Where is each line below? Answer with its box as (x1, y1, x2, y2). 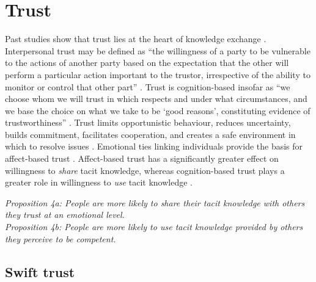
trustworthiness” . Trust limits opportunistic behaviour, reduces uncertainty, (5, 116, 291, 129)
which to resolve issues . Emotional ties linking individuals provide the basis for (5, 140, 303, 153)
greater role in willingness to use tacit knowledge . (5, 176, 193, 189)
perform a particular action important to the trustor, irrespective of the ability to (5, 68, 310, 81)
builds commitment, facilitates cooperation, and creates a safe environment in (5, 128, 296, 140)
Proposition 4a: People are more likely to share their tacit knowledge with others (5, 196, 305, 209)
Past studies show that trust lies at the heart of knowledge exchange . (5, 32, 266, 45)
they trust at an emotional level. (5, 208, 125, 221)
